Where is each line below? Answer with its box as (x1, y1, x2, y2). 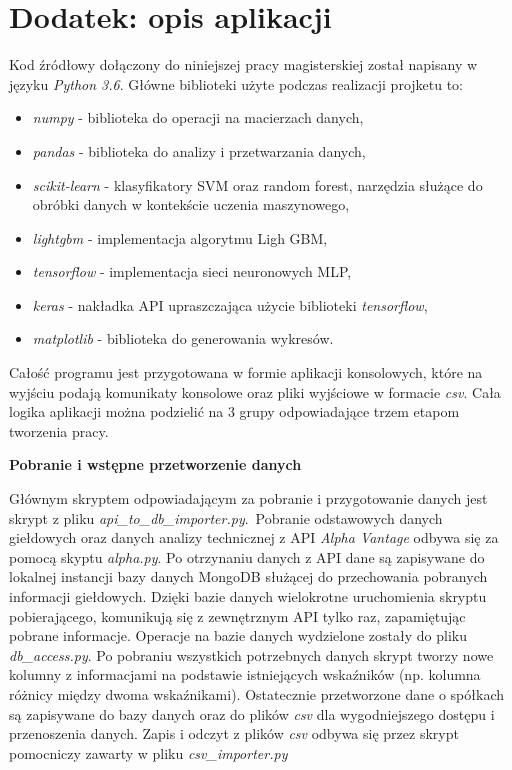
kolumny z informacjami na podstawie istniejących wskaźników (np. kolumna (9, 664, 481, 685)
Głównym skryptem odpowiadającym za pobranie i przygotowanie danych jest (9, 488, 488, 509)
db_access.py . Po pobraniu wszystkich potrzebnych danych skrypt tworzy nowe (9, 644, 494, 665)
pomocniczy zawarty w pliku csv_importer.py (9, 742, 288, 763)
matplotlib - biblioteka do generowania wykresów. (32, 328, 334, 349)
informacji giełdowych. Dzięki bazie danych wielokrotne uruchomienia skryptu (9, 586, 487, 606)
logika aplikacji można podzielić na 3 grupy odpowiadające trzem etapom (9, 401, 460, 422)
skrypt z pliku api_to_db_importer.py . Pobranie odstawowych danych (9, 507, 443, 528)
